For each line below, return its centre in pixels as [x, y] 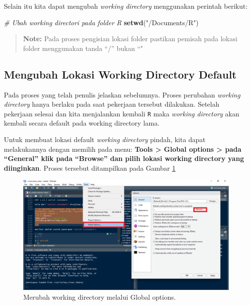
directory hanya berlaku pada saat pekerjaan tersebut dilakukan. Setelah [112, 104]
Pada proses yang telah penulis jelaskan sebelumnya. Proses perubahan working [122, 94]
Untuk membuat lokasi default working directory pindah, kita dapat [105, 139]
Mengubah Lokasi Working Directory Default [120, 74]
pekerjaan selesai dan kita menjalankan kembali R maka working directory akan [122, 113]
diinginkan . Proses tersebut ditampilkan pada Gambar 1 [90, 168]
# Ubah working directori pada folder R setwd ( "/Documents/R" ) [101, 22]
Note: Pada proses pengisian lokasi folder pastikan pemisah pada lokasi [130, 39]
